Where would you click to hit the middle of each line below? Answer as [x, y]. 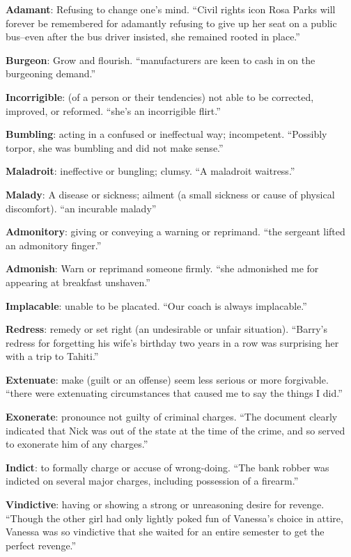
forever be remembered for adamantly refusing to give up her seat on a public [171, 23]
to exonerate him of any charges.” [77, 444]
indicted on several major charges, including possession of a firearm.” [152, 481]
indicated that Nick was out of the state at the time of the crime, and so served [175, 430]
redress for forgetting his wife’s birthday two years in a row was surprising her [172, 342]
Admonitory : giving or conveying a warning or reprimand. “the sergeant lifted [175, 232]
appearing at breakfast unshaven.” [78, 282]
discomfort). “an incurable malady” [81, 208]
